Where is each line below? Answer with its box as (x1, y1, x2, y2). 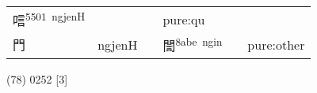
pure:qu (162, 9, 205, 28)
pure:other (247, 35, 305, 54)
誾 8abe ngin (162, 34, 223, 55)
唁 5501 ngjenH (13, 9, 86, 30)
